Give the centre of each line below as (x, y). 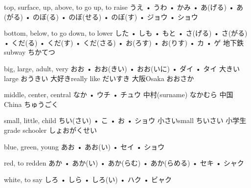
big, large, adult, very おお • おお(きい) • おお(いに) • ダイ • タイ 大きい (122, 68)
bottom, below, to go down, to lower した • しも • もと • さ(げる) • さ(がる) (126, 33)
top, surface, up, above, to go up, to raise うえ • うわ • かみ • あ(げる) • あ (124, 7)
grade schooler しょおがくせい (50, 130)
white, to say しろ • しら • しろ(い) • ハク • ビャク (88, 179)
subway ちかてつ (30, 52)
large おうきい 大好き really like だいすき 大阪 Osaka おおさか (99, 78)
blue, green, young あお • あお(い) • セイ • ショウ (84, 146)
